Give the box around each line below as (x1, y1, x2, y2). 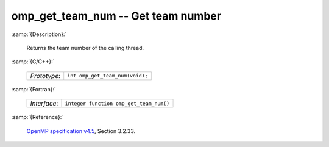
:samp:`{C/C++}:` (11, 58, 55, 65)
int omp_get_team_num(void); (67, 73, 148, 79)
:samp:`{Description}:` (11, 30, 67, 38)
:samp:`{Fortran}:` (11, 85, 56, 93)
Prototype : (30, 71, 61, 80)
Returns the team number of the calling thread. (26, 44, 144, 51)
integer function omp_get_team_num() (65, 100, 170, 107)
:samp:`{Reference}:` (11, 113, 64, 121)
